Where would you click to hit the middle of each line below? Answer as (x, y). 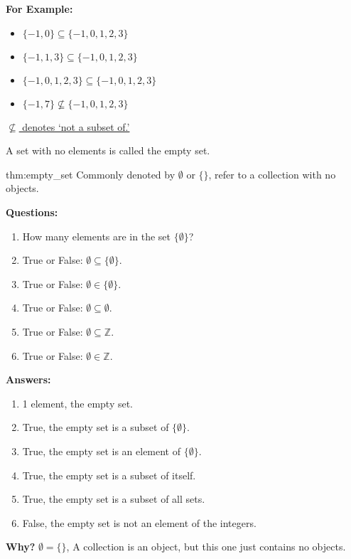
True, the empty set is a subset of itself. (109, 475)
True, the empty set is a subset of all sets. (114, 499)
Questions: (32, 212)
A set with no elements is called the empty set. (108, 150)
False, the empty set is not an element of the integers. (139, 522)
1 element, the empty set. (78, 403)
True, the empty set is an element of (102, 451)
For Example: (39, 9)
